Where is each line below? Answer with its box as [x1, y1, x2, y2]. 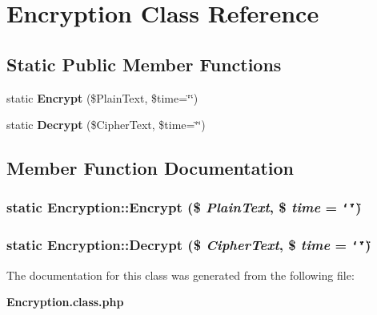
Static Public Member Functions [6, 51, 282, 76]
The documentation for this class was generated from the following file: [6, 266, 355, 283]
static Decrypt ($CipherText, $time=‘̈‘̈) [6, 116, 206, 133]
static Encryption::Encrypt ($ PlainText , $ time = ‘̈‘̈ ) [6, 197, 362, 217]
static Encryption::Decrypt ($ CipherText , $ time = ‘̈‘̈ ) [6, 234, 371, 254]
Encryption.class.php [6, 293, 124, 310]
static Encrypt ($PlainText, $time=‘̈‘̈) [6, 89, 199, 106]
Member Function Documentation [6, 155, 295, 180]
